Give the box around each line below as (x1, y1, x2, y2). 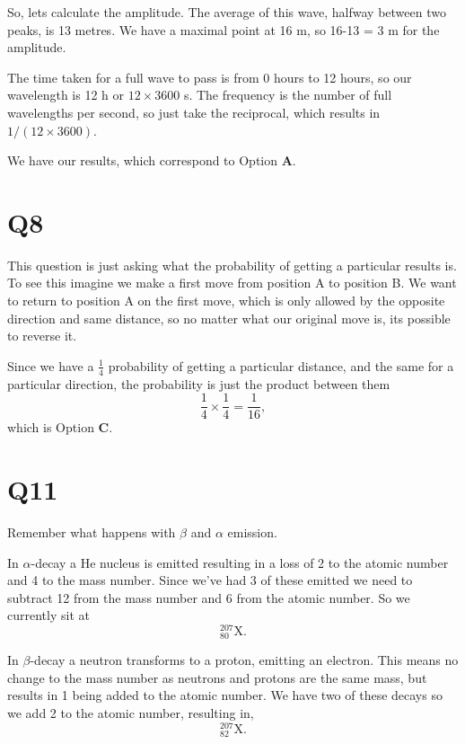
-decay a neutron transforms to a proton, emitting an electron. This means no (30, 651, 459, 669)
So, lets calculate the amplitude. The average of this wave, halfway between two (7, 3, 446, 21)
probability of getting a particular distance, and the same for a (108, 356, 454, 375)
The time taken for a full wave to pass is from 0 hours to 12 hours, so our (7, 67, 412, 86)
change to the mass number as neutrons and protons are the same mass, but (7, 668, 427, 686)
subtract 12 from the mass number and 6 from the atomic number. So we (7, 588, 410, 607)
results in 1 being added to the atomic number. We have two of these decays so (7, 686, 443, 704)
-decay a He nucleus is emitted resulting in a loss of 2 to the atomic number (31, 553, 449, 571)
